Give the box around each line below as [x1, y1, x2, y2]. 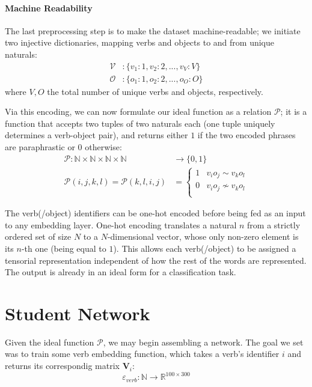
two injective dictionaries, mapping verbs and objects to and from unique [5, 36, 274, 49]
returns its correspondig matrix [5, 359, 120, 372]
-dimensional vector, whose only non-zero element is [107, 230, 299, 243]
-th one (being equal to [21, 242, 106, 254]
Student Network [5, 300, 150, 325]
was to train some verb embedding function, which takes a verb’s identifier [5, 347, 280, 360]
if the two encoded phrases [197, 129, 296, 141]
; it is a [280, 105, 307, 118]
